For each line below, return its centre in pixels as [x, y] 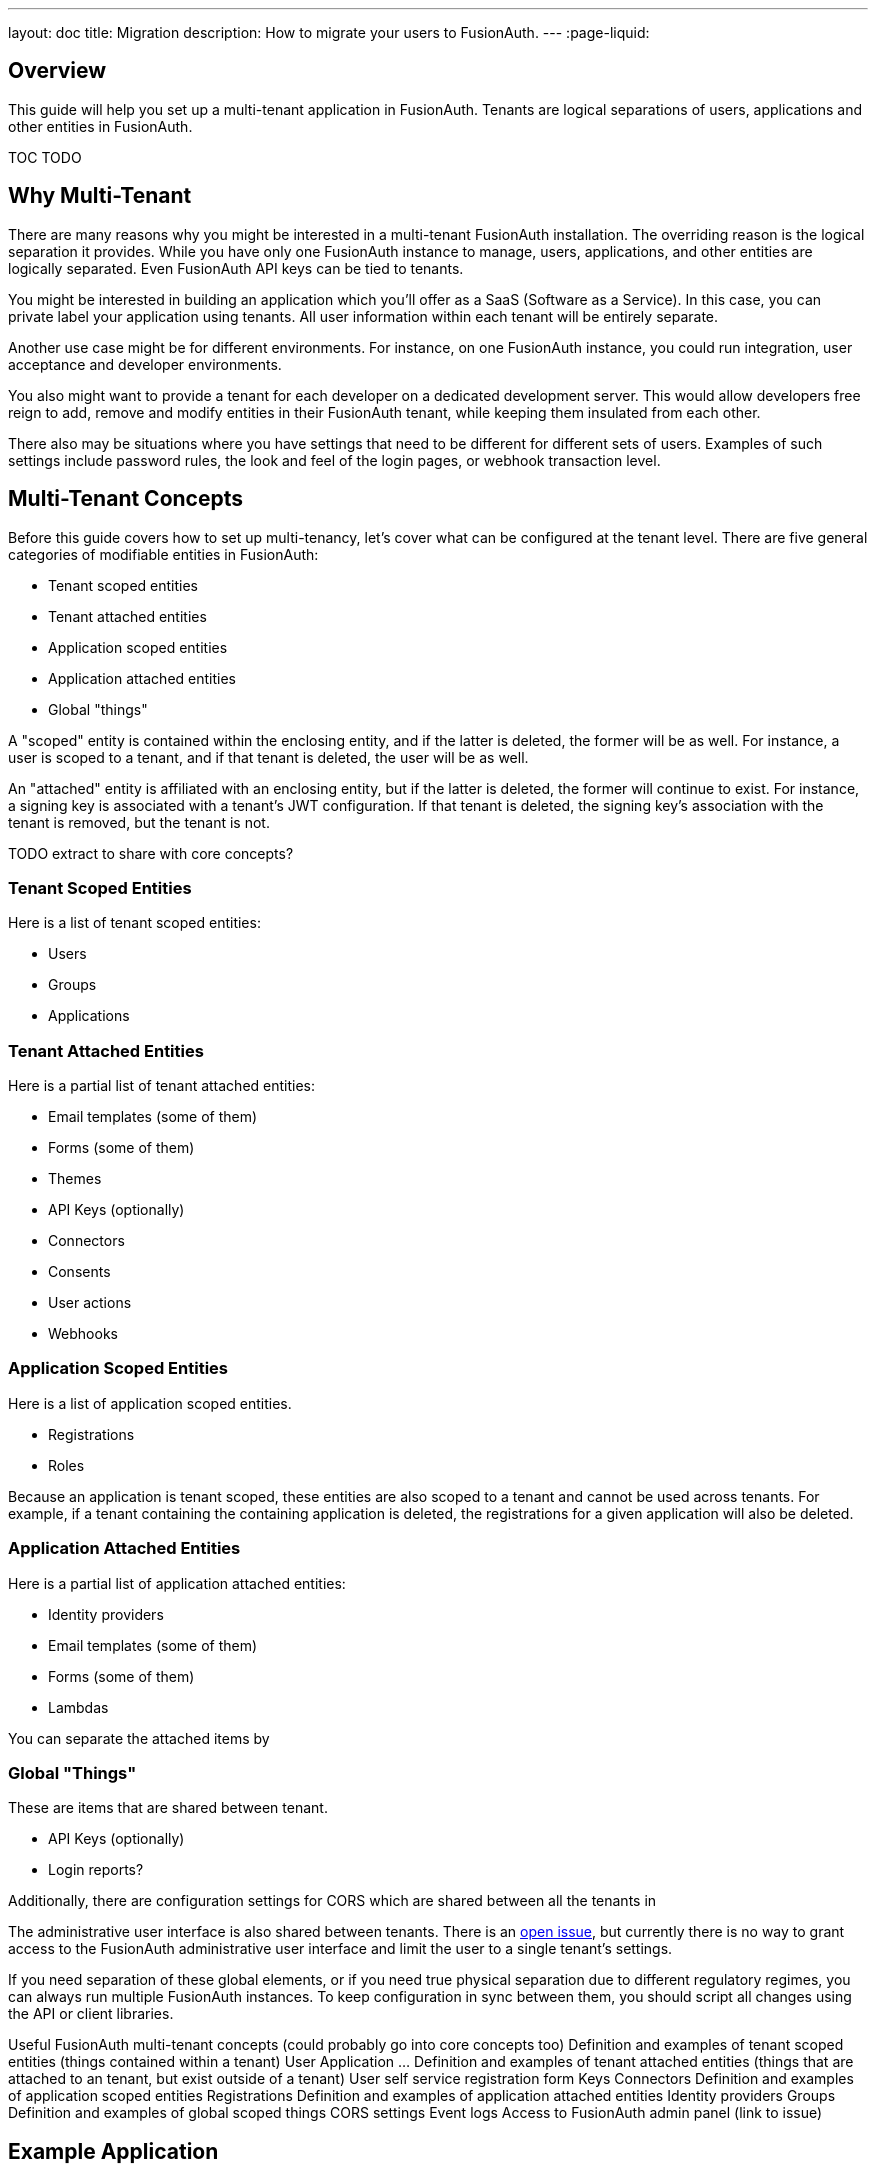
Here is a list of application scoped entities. [150, 1403]
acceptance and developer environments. [145, 364]
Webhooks [83, 1334]
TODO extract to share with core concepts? [151, 853]
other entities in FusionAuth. [100, 126]
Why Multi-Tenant [100, 196]
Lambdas [78, 1707]
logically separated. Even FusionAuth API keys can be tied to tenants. [236, 268]
